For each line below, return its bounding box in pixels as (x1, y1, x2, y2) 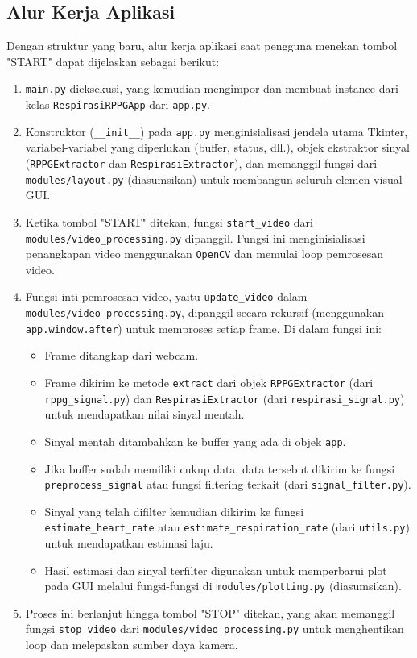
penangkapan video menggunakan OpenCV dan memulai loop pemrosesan (25, 245, 383, 262)
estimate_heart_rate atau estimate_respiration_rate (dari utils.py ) (44, 518, 410, 535)
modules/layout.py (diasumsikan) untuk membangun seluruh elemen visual (25, 170, 403, 187)
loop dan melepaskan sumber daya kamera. (25, 636, 238, 653)
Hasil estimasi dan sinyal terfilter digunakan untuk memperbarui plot (44, 561, 387, 578)
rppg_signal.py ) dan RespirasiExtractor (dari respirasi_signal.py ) (44, 389, 405, 406)
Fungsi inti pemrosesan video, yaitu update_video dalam (25, 288, 308, 305)
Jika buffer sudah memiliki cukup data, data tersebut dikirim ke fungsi (44, 460, 395, 477)
